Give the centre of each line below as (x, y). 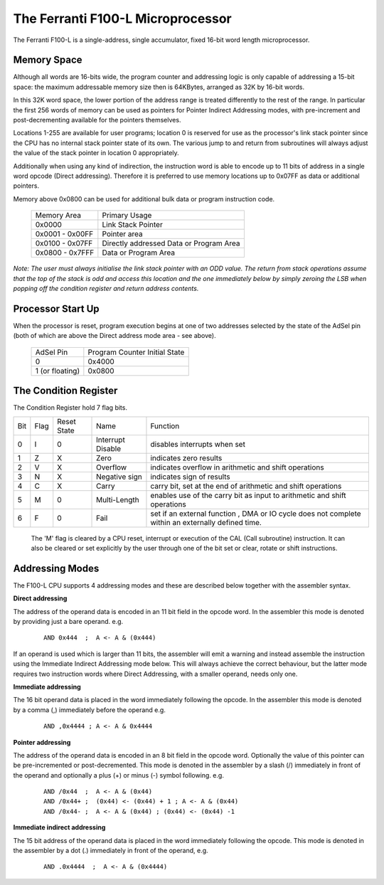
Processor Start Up (56, 308)
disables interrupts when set (198, 444)
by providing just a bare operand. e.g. (68, 621)
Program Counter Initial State (136, 352)
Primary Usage (127, 216)
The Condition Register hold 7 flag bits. (70, 408)
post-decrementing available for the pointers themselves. (97, 120)
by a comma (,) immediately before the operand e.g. (90, 710)
